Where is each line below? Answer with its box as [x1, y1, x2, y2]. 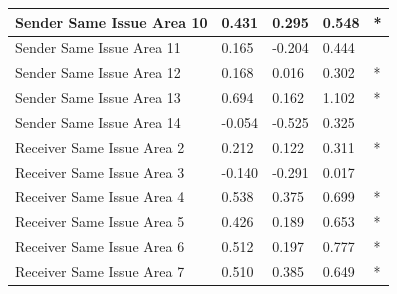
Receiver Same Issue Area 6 [15, 236, 185, 257]
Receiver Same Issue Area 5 [15, 211, 185, 232]
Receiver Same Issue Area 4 [15, 186, 185, 207]
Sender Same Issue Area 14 [15, 111, 181, 132]
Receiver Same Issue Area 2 [15, 136, 185, 157]
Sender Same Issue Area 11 [15, 37, 181, 58]
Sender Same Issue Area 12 [15, 62, 181, 83]
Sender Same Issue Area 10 [15, 11, 208, 32]
